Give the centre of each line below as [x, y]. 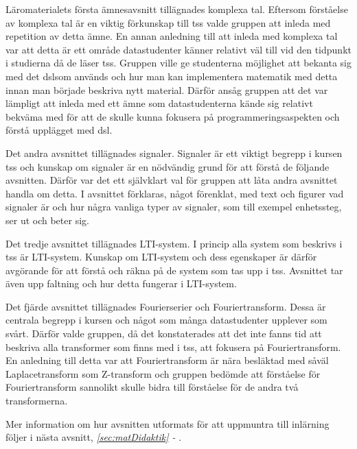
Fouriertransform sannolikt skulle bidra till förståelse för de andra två [152, 387]
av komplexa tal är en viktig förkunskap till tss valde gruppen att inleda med [168, 22]
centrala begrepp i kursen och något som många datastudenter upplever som [166, 320]
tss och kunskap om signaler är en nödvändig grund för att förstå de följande [168, 166]
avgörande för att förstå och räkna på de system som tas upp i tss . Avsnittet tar [174, 270]
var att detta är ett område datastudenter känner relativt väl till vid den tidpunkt [178, 49]
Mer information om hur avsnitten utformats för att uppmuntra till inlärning [168, 423]
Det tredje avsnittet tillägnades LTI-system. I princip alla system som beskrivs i [174, 243]
